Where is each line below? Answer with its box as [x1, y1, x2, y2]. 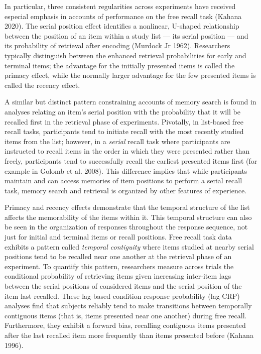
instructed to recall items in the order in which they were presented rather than [5, 146, 250, 156]
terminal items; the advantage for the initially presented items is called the [5, 60, 235, 70]
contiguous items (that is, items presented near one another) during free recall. [5, 310, 247, 320]
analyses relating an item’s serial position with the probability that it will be [5, 106, 240, 116]
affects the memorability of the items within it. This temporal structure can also [5, 211, 252, 222]
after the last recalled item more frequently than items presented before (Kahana [5, 330, 253, 340]
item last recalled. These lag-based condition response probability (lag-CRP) [5, 290, 240, 301]
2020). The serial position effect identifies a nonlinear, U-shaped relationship [5, 21, 239, 31]
